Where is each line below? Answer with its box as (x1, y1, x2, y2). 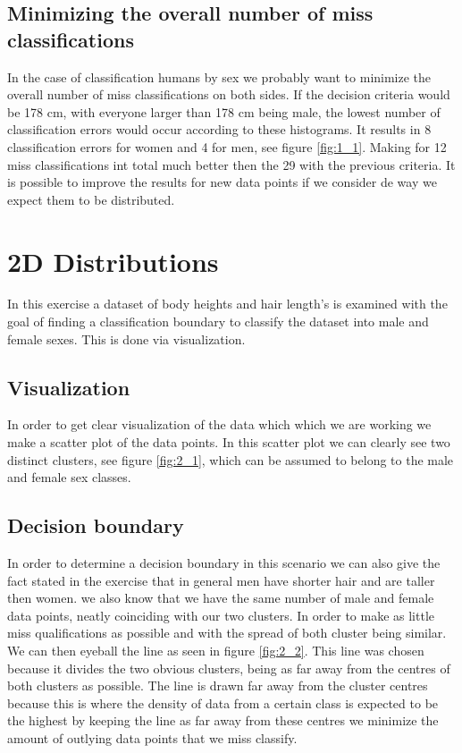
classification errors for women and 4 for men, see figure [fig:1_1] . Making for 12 (7, 137, 447, 156)
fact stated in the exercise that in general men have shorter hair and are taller (7, 571, 435, 589)
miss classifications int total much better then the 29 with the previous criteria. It (7, 155, 456, 173)
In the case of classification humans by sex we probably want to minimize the (7, 67, 432, 86)
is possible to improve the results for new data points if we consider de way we (7, 173, 437, 191)
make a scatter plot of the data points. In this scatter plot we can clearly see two (7, 433, 450, 452)
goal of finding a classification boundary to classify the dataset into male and (7, 312, 429, 331)
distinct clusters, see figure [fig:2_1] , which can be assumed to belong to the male (7, 450, 454, 469)
